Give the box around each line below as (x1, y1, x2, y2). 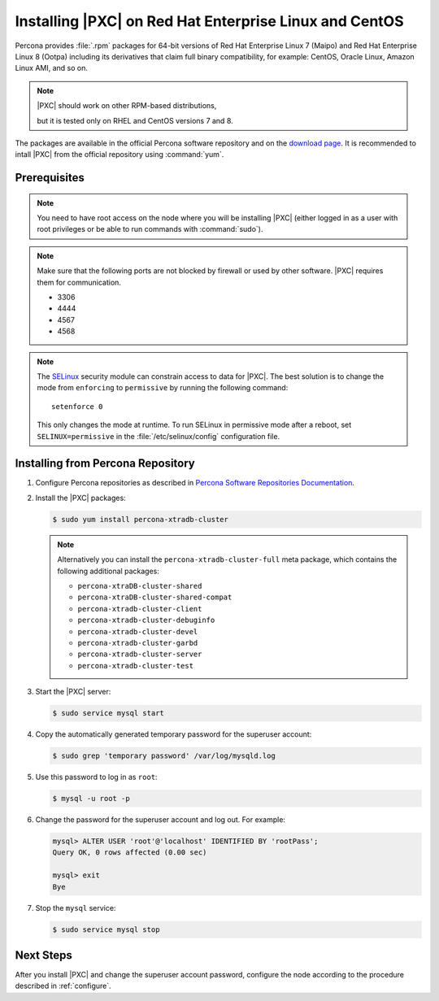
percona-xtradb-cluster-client (77, 604, 202, 613)
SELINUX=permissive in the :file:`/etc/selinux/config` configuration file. (37, 431, 280, 441)
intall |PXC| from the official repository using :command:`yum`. (15, 150, 224, 159)
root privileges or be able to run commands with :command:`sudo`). (37, 224, 263, 234)
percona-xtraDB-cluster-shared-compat (77, 593, 233, 602)
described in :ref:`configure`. (15, 981, 111, 991)
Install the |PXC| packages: (35, 493, 126, 503)
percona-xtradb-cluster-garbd (77, 638, 198, 647)
